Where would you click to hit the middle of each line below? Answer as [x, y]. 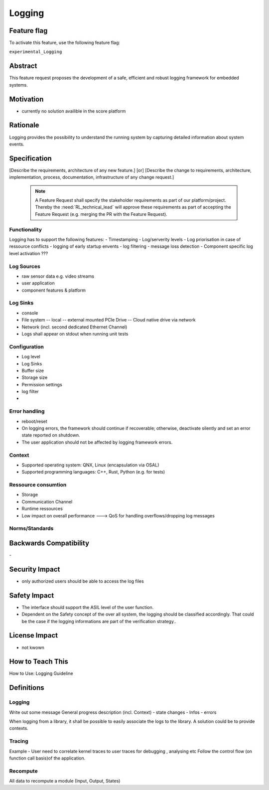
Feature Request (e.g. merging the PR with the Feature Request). [101, 214]
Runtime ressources [42, 509]
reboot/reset [34, 421]
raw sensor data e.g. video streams [58, 276]
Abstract [23, 66]
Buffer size [33, 370]
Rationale [24, 125]
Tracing [19, 741]
